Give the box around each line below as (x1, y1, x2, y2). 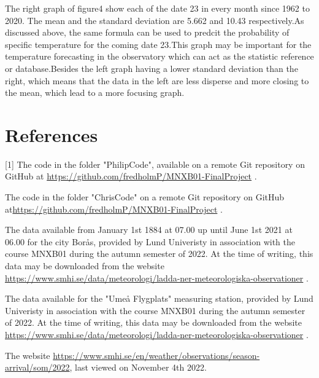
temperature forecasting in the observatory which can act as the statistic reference (5, 50, 314, 63)
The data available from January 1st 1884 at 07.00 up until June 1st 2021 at (5, 223, 293, 236)
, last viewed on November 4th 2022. (69, 361, 207, 374)
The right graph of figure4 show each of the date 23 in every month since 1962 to (5, 2, 310, 14)
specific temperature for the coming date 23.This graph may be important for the (5, 37, 312, 50)
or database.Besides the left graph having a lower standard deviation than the (5, 61, 298, 74)
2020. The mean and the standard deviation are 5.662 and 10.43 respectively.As (5, 14, 304, 26)
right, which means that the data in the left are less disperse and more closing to (5, 74, 309, 87)
